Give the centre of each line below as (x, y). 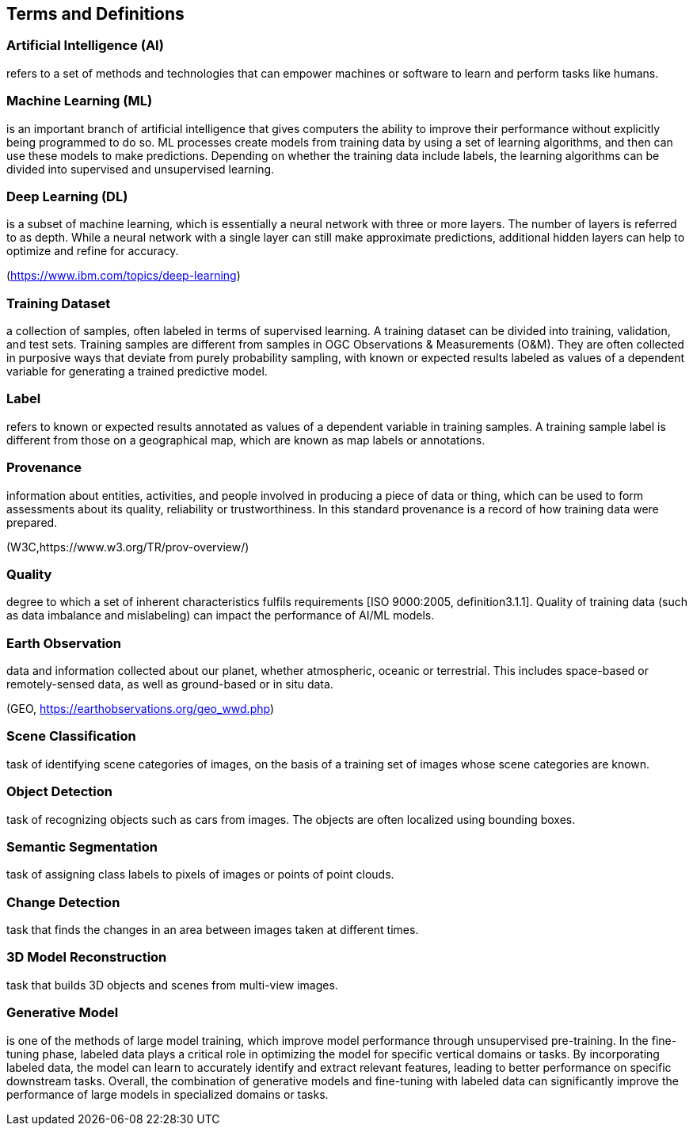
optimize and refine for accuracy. (93, 251)
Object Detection (59, 792)
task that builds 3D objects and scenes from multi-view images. (172, 985)
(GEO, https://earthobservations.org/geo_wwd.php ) (141, 709)
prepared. (32, 522)
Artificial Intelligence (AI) (85, 46)
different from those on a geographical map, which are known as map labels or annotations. (246, 440)
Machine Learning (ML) (80, 101)
